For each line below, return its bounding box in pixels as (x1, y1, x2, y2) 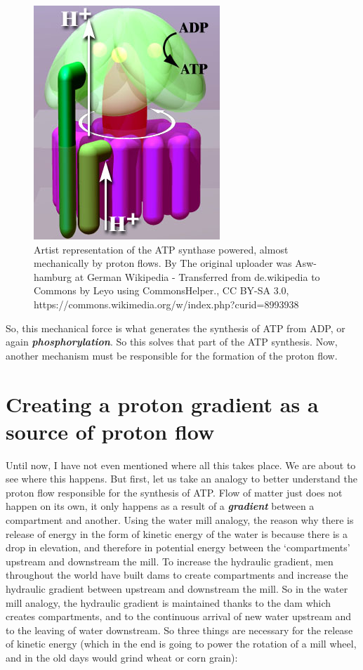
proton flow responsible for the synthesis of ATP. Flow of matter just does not (6, 485, 343, 499)
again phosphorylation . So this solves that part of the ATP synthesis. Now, (6, 334, 338, 349)
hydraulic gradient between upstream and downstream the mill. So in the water (6, 582, 348, 596)
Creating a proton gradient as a (6, 389, 319, 418)
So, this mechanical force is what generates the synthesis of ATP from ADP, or (6, 320, 345, 335)
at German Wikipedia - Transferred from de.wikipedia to (74, 269, 320, 284)
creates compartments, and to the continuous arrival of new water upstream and (6, 609, 352, 624)
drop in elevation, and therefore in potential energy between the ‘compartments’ (6, 540, 350, 555)
